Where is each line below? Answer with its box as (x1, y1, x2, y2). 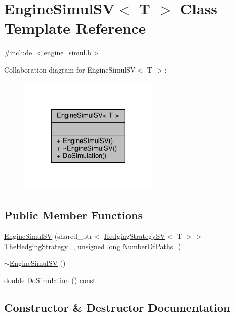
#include (4, 47, 32, 58)
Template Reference (4, 18, 146, 39)
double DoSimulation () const (4, 274, 96, 285)
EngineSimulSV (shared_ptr (4, 230, 93, 241)
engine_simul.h (44, 47, 91, 58)
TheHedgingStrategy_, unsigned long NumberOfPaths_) (4, 240, 181, 251)
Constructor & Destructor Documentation (4, 299, 230, 315)
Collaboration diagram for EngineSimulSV (4, 64, 136, 75)
